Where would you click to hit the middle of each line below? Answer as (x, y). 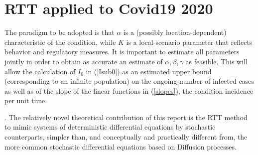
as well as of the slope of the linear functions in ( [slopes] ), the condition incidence (129, 90)
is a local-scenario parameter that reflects (189, 42)
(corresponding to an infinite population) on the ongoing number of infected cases (129, 81)
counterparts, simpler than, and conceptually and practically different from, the (126, 137)
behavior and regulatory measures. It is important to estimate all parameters (122, 52)
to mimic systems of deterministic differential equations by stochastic (110, 127)
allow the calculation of (40, 71)
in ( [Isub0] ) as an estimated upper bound (149, 71)
